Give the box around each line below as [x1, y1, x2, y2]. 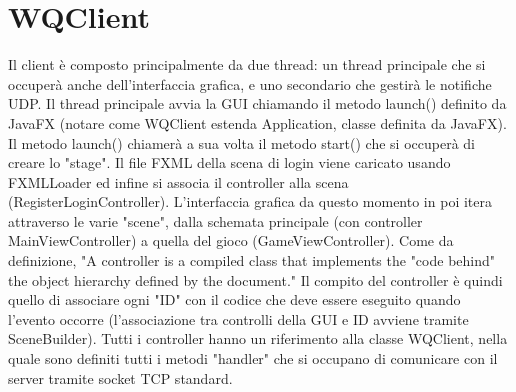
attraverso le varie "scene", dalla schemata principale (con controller [8, 210, 423, 231]
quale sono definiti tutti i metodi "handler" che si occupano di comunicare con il [8, 348, 498, 369]
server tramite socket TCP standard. [8, 367, 233, 388]
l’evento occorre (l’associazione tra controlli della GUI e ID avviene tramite [8, 308, 469, 329]
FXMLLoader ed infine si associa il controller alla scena [8, 171, 349, 192]
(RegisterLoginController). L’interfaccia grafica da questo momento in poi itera [8, 191, 492, 212]
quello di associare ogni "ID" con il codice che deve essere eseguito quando [8, 289, 461, 310]
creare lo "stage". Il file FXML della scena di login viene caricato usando [8, 152, 451, 173]
